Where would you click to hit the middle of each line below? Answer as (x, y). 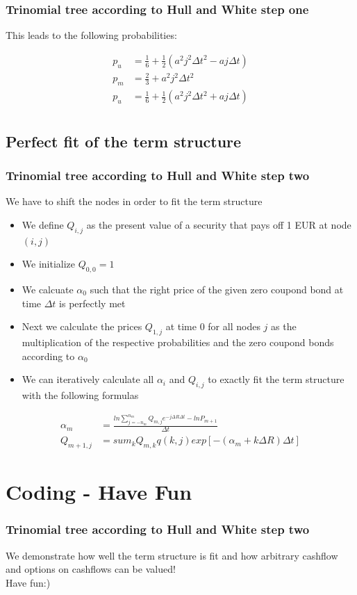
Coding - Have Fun (99, 492)
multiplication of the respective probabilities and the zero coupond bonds (178, 342)
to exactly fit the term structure (276, 379)
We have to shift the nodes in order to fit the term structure (134, 201)
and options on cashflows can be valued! (91, 569)
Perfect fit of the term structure (124, 141)
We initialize (49, 264)
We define (43, 224)
